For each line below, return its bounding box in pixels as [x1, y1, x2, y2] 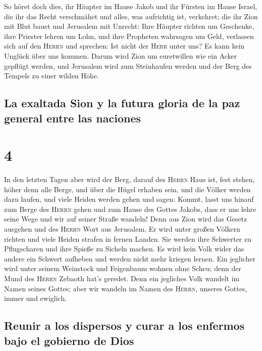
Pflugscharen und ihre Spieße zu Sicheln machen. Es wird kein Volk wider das [4, 243, 244, 254]
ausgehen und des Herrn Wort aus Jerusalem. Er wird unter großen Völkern [4, 224, 240, 234]
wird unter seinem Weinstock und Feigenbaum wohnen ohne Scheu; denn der [4, 263, 241, 274]
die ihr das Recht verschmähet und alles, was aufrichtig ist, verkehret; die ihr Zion [4, 11, 258, 21]
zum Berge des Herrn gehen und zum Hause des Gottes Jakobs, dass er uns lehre [4, 203, 256, 214]
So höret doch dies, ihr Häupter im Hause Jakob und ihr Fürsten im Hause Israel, [4, 1, 257, 11]
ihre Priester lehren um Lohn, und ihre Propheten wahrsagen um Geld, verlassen [4, 30, 254, 41]
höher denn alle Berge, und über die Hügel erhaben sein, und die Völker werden [4, 184, 251, 194]
